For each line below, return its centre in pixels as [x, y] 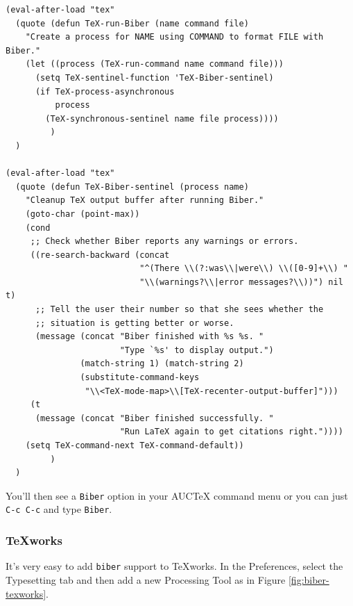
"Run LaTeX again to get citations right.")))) [231, 432]
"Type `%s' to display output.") [197, 350]
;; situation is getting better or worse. [135, 323]
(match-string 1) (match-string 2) [162, 364]
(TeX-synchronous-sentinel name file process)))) [162, 118]
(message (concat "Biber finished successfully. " [154, 418]
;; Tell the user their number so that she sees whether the [179, 310]
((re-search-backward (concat [100, 255]
